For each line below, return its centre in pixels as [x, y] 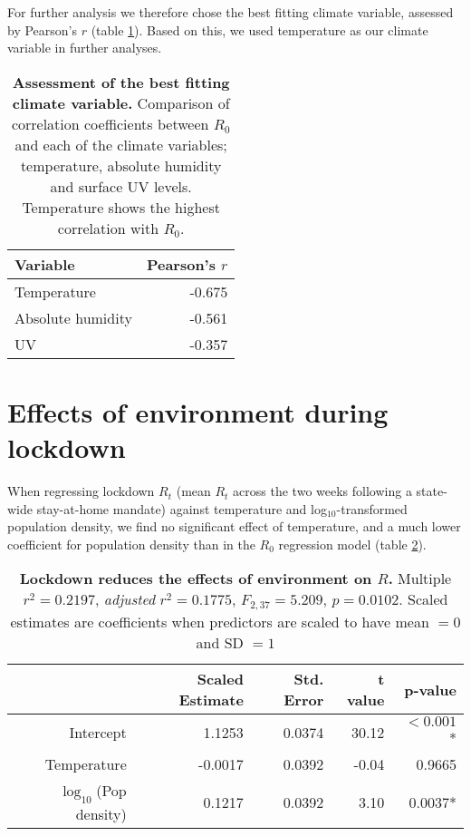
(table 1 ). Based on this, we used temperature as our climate [260, 29]
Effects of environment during [198, 411]
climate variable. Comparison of [121, 102]
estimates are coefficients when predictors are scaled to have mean [220, 622]
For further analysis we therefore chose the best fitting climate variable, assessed [231, 12]
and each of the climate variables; [121, 144]
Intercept [98, 733]
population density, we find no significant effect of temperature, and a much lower [234, 526]
